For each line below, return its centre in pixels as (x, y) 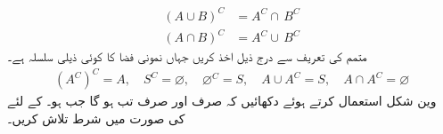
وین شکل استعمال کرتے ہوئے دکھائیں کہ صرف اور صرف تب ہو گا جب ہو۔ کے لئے (222, 101)
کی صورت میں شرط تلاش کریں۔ (96, 118)
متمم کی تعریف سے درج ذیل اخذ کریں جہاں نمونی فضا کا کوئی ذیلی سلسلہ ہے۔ (187, 56)
